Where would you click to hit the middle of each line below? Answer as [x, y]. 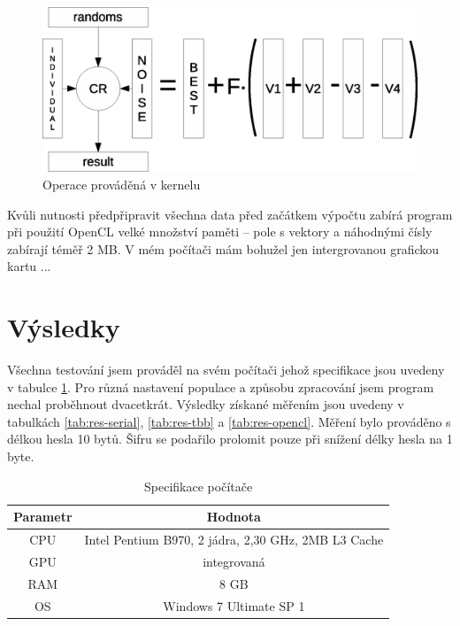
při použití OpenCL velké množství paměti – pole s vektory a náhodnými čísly [220, 232]
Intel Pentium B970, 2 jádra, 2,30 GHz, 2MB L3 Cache [234, 540]
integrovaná [234, 561]
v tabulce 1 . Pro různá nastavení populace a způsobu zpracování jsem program [221, 386]
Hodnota [234, 517]
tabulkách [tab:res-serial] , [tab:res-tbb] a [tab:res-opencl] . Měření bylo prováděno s [229, 421]
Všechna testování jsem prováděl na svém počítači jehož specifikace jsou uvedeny [226, 370]
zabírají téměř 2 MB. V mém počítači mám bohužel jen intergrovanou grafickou [223, 248]
